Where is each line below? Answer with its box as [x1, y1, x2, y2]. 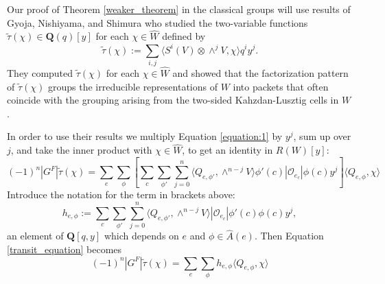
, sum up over [293, 129, 351, 143]
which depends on [104, 228, 179, 243]
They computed [7, 66, 73, 80]
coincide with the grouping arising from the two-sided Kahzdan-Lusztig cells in [7, 93, 339, 107]
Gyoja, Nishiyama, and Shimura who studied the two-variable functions [7, 15, 308, 29]
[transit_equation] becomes [7, 242, 122, 257]
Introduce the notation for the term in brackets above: [7, 187, 235, 202]
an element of [7, 228, 64, 243]
